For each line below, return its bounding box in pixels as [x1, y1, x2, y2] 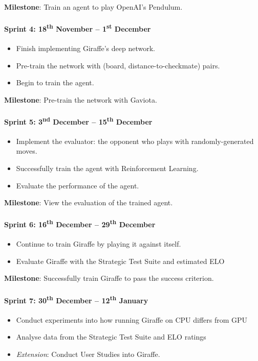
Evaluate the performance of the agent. [16, 180, 139, 190]
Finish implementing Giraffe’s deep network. [16, 43, 155, 54]
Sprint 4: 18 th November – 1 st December [4, 22, 151, 34]
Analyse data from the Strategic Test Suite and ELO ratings [16, 331, 206, 342]
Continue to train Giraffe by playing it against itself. [16, 238, 181, 249]
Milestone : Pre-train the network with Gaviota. [4, 94, 157, 105]
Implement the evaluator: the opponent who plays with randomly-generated [16, 135, 254, 146]
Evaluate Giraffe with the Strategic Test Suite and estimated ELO [16, 255, 225, 266]
